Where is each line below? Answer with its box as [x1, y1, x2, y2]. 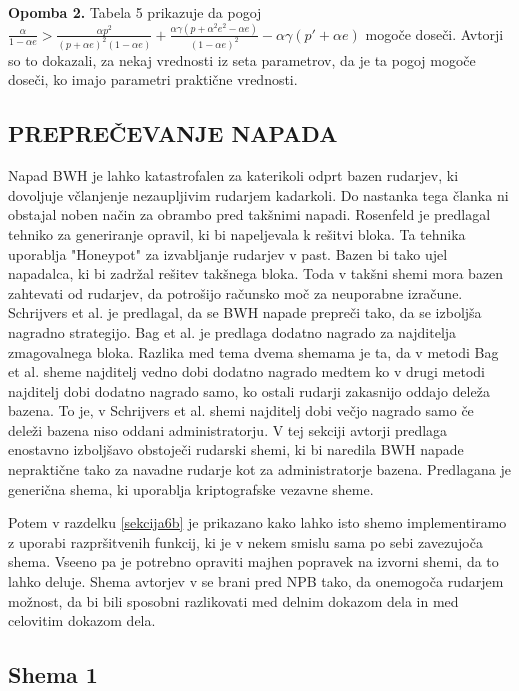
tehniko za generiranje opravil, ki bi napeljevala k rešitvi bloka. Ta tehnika [8, 223, 466, 244]
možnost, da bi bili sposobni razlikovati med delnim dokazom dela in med [8, 590, 459, 611]
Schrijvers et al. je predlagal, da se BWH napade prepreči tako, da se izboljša [8, 302, 482, 323]
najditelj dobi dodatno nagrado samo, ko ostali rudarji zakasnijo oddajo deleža [8, 380, 490, 401]
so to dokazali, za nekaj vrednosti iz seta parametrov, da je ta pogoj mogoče [8, 49, 476, 70]
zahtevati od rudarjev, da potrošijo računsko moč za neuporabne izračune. [8, 282, 463, 303]
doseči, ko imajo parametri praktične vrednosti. [8, 69, 298, 90]
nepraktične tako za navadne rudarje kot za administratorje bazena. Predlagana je [8, 459, 511, 480]
